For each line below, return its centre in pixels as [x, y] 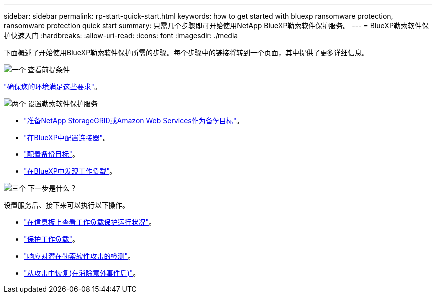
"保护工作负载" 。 [52, 239]
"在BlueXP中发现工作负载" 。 [70, 171]
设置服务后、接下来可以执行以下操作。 [67, 205]
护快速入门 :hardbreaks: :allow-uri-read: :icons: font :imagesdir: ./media [121, 36]
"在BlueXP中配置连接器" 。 [67, 137]
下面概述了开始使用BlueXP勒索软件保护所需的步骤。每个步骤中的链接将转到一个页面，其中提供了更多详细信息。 [187, 53]
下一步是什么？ [52, 188]
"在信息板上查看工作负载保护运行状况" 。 [90, 222]
